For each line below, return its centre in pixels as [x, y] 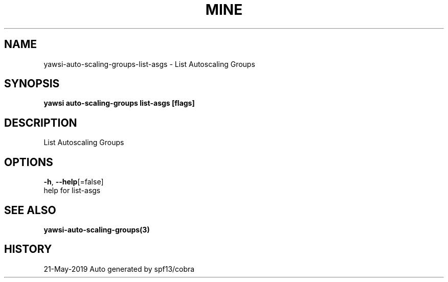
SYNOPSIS [32, 84]
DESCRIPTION [41, 123]
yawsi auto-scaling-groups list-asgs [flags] [119, 103]
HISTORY [28, 249]
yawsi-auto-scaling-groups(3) [97, 229]
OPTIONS [29, 162]
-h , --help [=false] [74, 182]
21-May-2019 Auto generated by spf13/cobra [119, 269]
